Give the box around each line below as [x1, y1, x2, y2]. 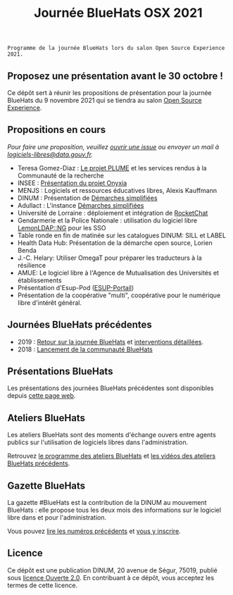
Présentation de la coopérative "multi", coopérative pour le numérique [17, 291, 221, 299]
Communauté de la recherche [17, 171, 104, 180]
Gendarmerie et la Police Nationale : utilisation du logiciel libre [17, 216, 198, 225]
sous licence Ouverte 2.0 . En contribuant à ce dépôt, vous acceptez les [7, 573, 215, 582]
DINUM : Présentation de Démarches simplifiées [17, 194, 158, 202]
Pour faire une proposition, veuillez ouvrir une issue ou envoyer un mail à [7, 142, 220, 151]
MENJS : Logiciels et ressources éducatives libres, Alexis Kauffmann [17, 186, 217, 194]
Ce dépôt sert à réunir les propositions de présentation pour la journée [7, 89, 212, 96]
